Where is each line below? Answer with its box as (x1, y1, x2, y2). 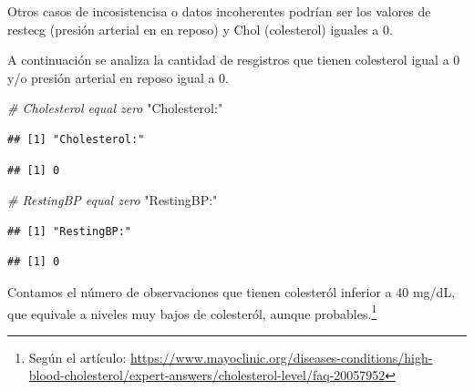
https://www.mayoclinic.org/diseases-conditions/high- (130, 347, 433, 366)
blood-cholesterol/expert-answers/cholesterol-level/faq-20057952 (28, 365, 386, 385)
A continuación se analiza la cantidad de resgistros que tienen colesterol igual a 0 (7, 50, 460, 69)
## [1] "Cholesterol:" (7, 132, 145, 146)
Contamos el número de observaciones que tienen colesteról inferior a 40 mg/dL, (7, 282, 456, 301)
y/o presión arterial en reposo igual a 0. (7, 67, 229, 87)
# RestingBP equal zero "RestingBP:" (7, 190, 218, 210)
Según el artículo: (28, 347, 127, 366)
